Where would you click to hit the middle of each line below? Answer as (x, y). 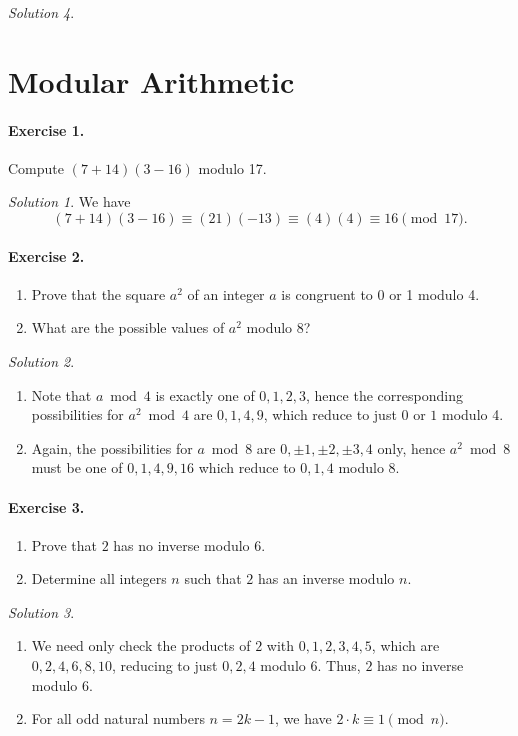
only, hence (411, 447)
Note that (61, 394)
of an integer (226, 293)
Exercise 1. (46, 129)
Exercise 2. (46, 255)
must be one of (77, 467)
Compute (36, 167)
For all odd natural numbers (118, 718)
